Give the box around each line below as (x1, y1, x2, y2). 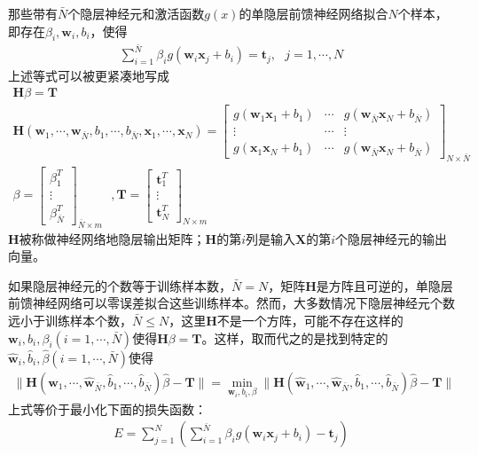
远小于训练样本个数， (8, 310, 132, 329)
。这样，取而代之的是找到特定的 (201, 328, 388, 347)
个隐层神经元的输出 (335, 229, 448, 247)
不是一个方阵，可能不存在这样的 (216, 310, 404, 329)
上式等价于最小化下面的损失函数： (8, 399, 207, 418)
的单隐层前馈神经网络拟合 (239, 4, 388, 22)
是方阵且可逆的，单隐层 (316, 276, 453, 294)
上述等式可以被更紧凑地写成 (8, 67, 169, 85)
